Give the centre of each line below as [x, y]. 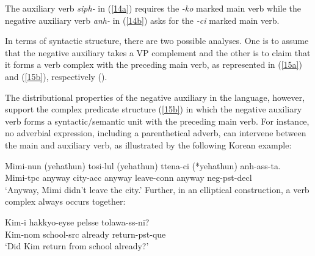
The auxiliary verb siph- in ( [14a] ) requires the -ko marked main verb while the [153, 8]
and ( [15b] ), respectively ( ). [56, 76]
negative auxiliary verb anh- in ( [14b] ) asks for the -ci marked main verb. [142, 20]
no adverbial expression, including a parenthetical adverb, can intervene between [156, 133]
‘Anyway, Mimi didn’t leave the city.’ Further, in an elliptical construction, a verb [157, 189]
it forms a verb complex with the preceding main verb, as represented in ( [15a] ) [154, 64]
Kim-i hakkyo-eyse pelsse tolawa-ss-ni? [77, 221]
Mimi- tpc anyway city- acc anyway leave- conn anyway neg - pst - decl [129, 177]
